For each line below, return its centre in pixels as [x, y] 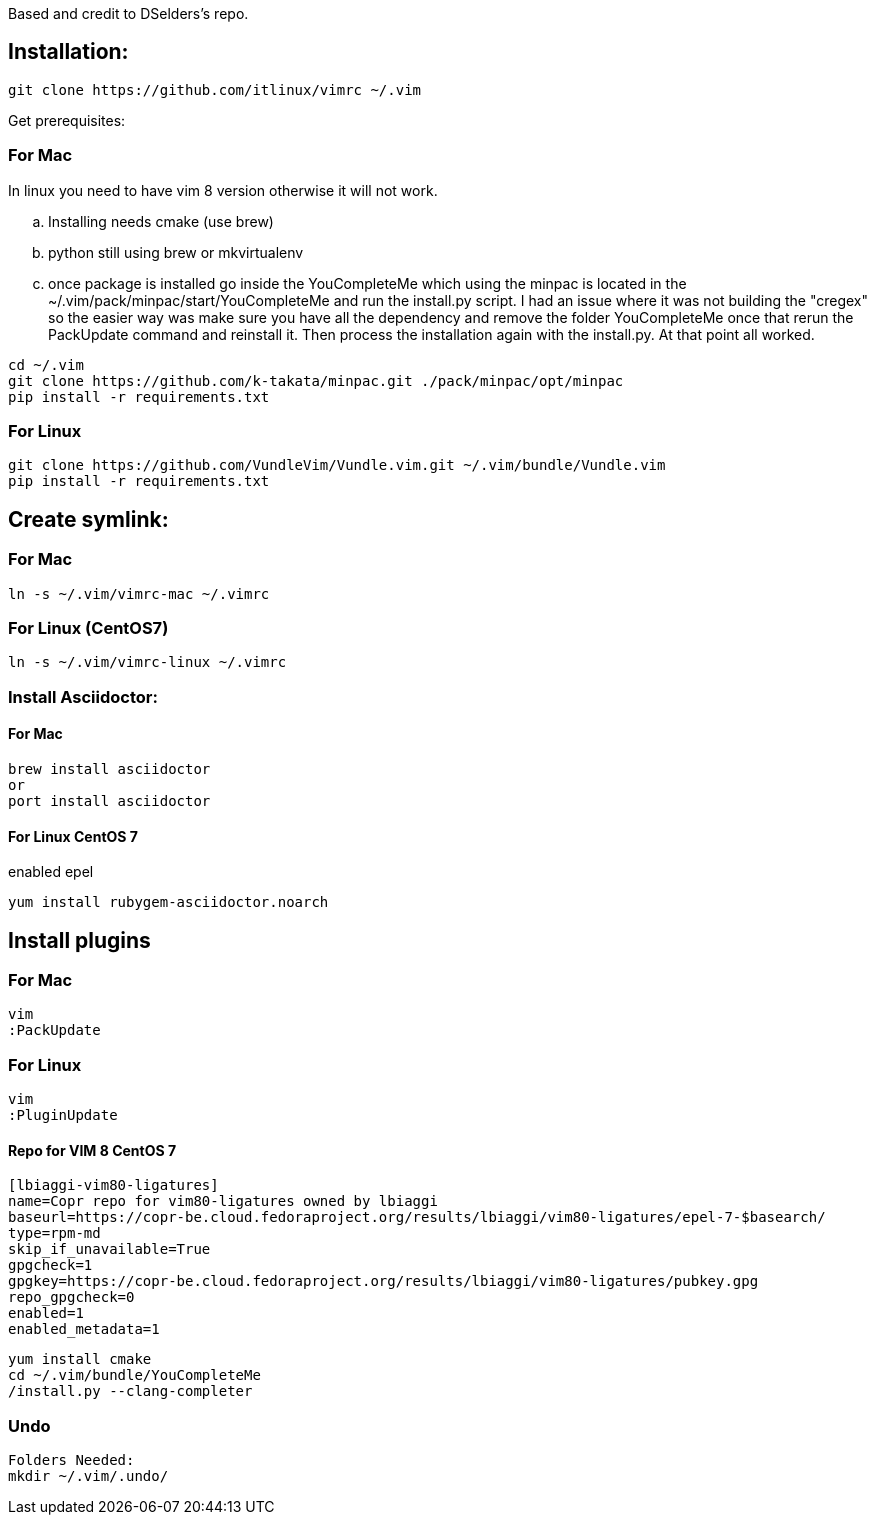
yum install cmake [80, 1359]
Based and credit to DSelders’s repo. [128, 13]
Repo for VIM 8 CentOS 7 [92, 1150]
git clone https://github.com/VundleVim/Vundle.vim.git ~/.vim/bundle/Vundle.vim [337, 465]
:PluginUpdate [63, 1115]
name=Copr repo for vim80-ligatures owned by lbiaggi [223, 1201]
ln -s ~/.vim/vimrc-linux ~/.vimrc [147, 662]
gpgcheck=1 [50, 1265]
